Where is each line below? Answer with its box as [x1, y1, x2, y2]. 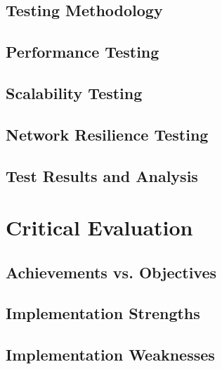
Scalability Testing [6, 82, 143, 103]
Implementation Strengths [6, 302, 200, 324]
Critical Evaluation [6, 213, 193, 242]
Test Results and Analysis [6, 164, 198, 186]
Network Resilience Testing [6, 123, 209, 145]
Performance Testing [6, 41, 159, 63]
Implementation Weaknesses [6, 344, 215, 365]
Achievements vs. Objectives [6, 261, 217, 283]
